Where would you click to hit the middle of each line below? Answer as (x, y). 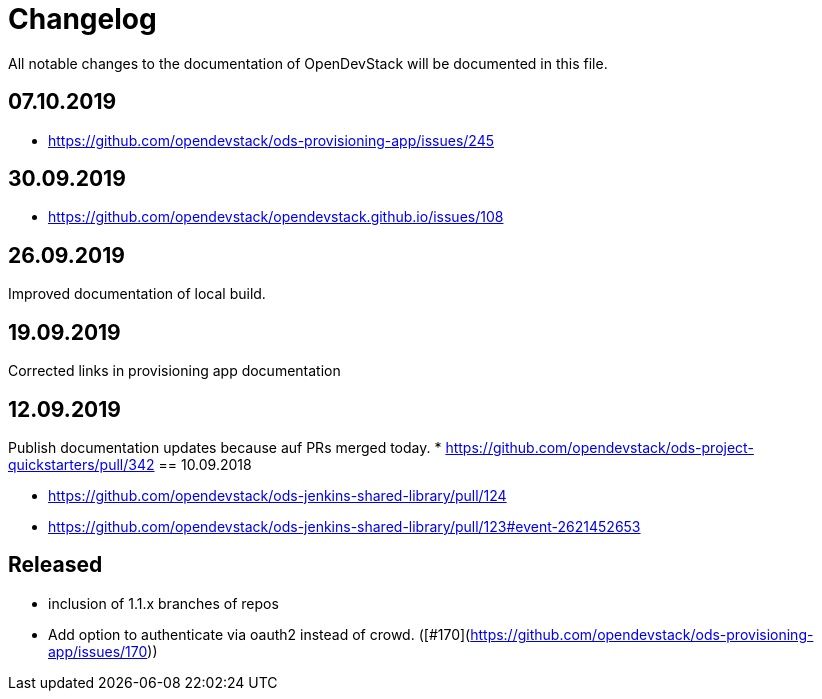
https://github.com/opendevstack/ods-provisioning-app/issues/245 (271, 140)
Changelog (82, 19)
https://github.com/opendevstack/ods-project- (599, 447)
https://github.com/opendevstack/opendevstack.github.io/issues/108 (276, 217)
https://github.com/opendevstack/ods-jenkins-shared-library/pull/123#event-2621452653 (344, 526)
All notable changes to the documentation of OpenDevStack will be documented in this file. (308, 63)
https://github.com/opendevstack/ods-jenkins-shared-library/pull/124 (277, 495)
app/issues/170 (98, 651)
